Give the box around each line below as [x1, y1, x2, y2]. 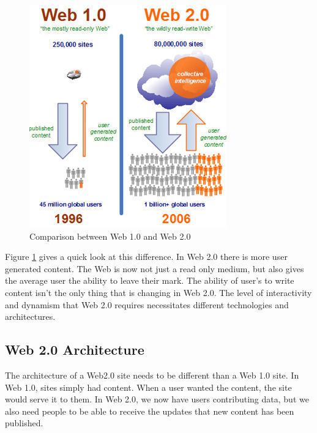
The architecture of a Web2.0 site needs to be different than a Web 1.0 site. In [5, 368, 299, 381]
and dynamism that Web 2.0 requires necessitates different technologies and [5, 298, 289, 311]
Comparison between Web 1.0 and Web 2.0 [29, 229, 191, 242]
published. [5, 416, 43, 429]
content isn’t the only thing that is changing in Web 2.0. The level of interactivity [5, 286, 312, 298]
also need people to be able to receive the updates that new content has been [5, 404, 294, 417]
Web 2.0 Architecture [5, 340, 144, 359]
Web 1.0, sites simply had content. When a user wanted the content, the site [5, 380, 292, 393]
